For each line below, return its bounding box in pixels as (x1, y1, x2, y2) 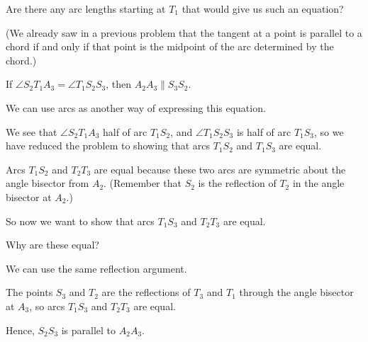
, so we (314, 124, 344, 139)
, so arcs (29, 298, 65, 313)
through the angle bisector (239, 285, 354, 300)
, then (106, 76, 132, 91)
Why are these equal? (6, 237, 99, 252)
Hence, (6, 322, 35, 337)
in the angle (292, 176, 345, 190)
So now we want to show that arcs (6, 213, 155, 228)
